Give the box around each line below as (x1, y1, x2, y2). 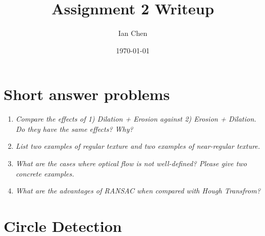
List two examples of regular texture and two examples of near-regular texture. (15, 141, 260, 151)
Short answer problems (4, 84, 170, 105)
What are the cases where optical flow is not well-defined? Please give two (15, 158, 247, 169)
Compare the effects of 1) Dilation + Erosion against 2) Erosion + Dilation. (15, 113, 256, 124)
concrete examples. (15, 168, 74, 179)
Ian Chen (118, 28, 148, 38)
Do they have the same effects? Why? (15, 123, 133, 134)
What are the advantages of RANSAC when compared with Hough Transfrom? (15, 185, 261, 196)
